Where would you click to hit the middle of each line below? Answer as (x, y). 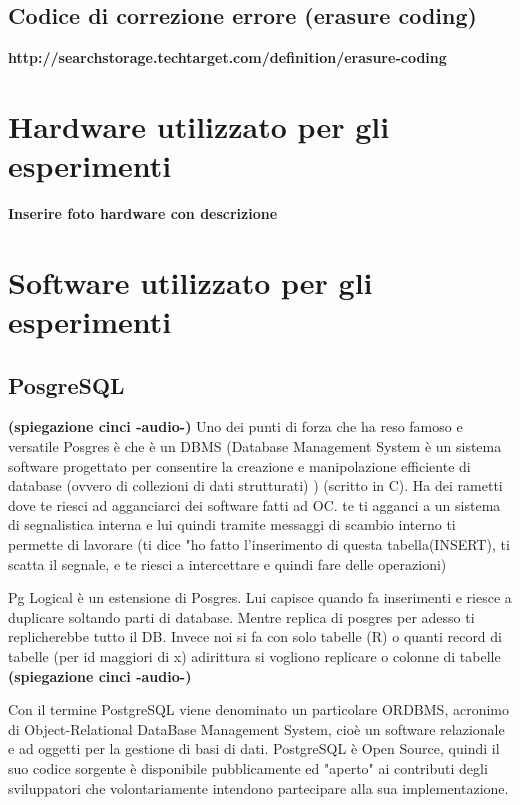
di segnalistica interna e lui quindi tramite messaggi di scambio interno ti (232, 524)
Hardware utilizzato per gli (199, 125)
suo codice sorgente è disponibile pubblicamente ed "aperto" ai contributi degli (248, 767)
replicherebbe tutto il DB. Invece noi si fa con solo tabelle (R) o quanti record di (255, 636)
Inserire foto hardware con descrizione (143, 213)
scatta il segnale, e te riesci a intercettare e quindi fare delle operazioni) (227, 563)
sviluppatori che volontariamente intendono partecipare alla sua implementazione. (258, 787)
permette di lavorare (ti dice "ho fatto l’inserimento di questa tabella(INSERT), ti (259, 544)
